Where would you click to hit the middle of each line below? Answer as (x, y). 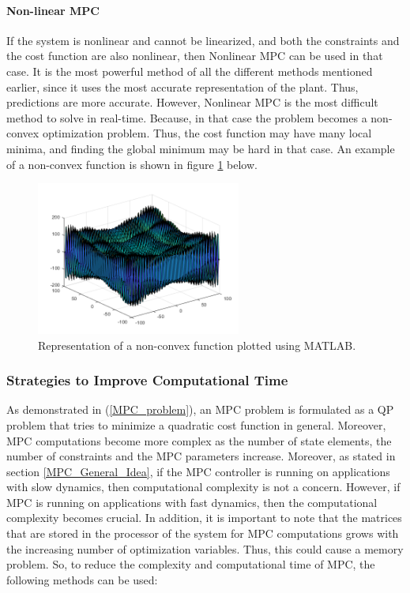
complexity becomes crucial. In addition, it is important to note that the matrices (204, 518)
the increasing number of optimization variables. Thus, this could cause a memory (205, 548)
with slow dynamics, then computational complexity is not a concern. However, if (203, 487)
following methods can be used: (82, 579)
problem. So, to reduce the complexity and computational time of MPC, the (191, 564)
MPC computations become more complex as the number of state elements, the (199, 440)
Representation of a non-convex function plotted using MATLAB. (197, 345)
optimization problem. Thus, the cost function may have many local (207, 133)
